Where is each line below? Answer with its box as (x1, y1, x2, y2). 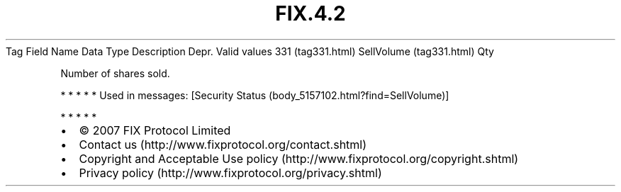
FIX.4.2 (275, 1, 346, 26)
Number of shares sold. (60, 67, 170, 79)
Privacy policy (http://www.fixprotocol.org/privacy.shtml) (79, 165, 382, 180)
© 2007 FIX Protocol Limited (79, 123, 231, 137)
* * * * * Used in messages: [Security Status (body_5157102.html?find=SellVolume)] (60, 89, 449, 101)
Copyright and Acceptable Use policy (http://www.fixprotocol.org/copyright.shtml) (79, 151, 519, 166)
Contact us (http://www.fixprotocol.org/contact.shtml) (79, 137, 367, 152)
